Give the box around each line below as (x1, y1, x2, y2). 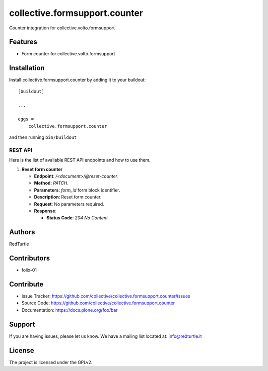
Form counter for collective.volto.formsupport (21, 51, 115, 57)
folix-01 (21, 267, 37, 273)
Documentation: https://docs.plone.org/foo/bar (21, 307, 118, 313)
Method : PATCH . (34, 180, 69, 186)
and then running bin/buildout (9, 134, 77, 140)
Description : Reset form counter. (34, 194, 102, 200)
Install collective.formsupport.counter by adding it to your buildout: (9, 77, 146, 83)
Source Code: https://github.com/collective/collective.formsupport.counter (21, 300, 175, 306)
